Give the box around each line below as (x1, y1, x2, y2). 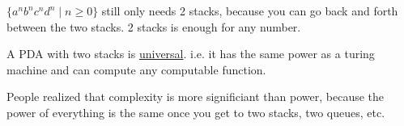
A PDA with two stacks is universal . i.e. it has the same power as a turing (6, 45, 375, 62)
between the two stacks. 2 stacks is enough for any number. (6, 18, 301, 35)
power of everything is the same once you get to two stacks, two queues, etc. (6, 103, 385, 120)
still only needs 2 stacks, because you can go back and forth (101, 2, 398, 19)
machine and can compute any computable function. (6, 61, 266, 78)
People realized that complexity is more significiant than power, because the (6, 88, 385, 105)
